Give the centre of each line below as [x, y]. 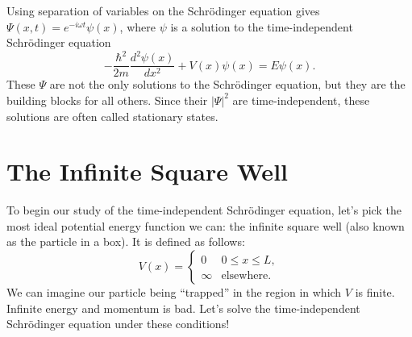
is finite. [375, 292]
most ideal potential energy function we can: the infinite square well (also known [206, 225]
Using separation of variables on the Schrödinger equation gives [163, 10]
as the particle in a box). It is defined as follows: [126, 241]
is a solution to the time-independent [262, 26]
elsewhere [245, 276]
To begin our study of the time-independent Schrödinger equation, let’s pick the [204, 210]
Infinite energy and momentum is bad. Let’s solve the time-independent [183, 308]
